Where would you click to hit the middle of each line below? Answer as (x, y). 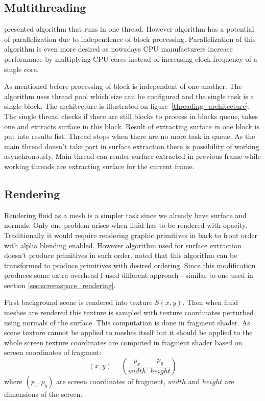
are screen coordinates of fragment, (111, 381)
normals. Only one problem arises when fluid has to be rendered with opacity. (126, 225)
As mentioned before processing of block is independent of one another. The (123, 86)
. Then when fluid (210, 302)
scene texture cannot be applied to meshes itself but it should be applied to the (128, 332)
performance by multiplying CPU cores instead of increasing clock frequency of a (131, 58)
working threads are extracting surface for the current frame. (99, 166)
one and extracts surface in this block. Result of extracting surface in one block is (132, 126)
